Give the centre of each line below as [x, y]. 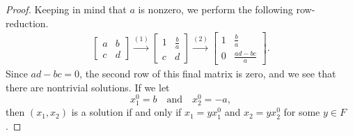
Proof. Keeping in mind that [66, 9]
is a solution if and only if [126, 112]
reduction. [27, 23]
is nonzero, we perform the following [215, 9]
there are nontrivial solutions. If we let [88, 87]
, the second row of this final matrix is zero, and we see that [208, 73]
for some [302, 112]
